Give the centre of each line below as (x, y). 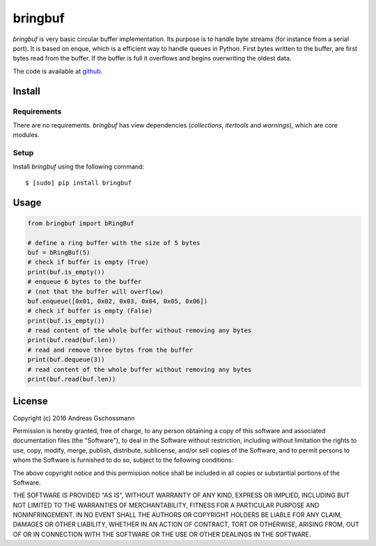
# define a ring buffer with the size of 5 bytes (114, 243)
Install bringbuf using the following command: (79, 166)
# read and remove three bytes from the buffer (110, 350)
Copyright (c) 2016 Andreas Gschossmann (74, 418)
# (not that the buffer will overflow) (95, 291)
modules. (26, 135)
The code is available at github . (58, 71)
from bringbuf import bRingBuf (81, 223)
